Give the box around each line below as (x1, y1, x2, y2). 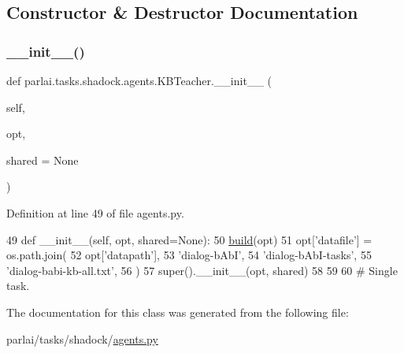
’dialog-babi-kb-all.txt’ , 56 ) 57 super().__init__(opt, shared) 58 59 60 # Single (6, 262, 398, 278)
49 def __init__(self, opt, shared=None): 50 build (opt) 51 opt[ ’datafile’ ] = (6, 231, 372, 247)
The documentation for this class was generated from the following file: (6, 303, 349, 320)
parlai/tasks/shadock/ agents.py (6, 330, 158, 347)
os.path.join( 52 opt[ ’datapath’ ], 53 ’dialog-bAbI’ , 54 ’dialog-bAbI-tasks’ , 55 (6, 247, 372, 263)
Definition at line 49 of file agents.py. (6, 204, 184, 221)
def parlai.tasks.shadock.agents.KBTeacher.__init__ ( (6, 72, 272, 88)
